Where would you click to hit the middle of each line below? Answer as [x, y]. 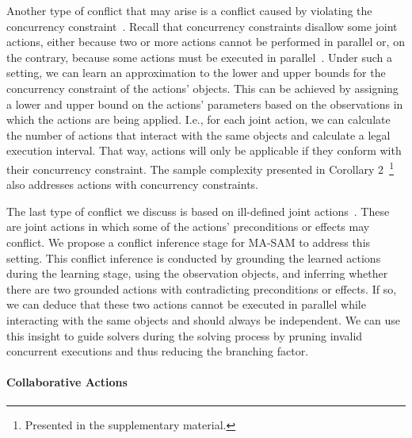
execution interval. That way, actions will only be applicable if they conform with [204, 150]
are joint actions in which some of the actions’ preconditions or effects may [188, 227]
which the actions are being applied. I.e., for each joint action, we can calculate [198, 119]
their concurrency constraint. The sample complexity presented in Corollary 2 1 [200, 167]
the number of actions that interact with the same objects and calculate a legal [198, 134]
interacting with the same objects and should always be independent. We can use [204, 319]
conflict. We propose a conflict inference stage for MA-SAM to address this [189, 242]
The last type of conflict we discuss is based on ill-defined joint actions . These [198, 211]
